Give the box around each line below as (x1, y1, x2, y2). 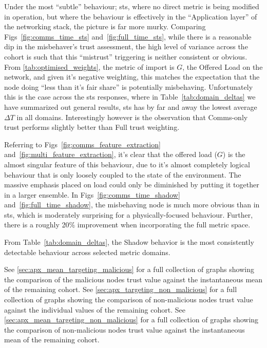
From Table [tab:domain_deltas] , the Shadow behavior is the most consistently (4, 237, 254, 247)
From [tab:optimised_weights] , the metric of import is (4, 61, 175, 72)
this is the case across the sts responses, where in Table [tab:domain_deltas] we (4, 91, 256, 102)
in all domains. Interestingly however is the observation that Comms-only (16, 111, 248, 122)
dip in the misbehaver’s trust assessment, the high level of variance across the (4, 41, 248, 52)
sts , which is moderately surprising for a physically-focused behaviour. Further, (4, 209, 253, 220)
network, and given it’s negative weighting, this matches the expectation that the (4, 71, 260, 82)
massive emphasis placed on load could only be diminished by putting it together (4, 179, 259, 190)
